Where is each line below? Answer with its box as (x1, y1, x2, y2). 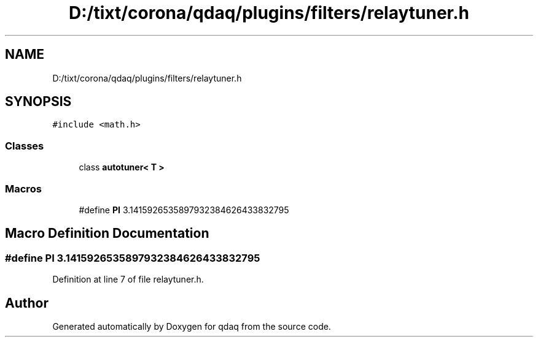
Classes (5, 139, 44, 152)
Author (5, 295, 49, 311)
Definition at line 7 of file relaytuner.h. (52, 274, 204, 285)
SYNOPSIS (5, 94, 72, 110)
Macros (5, 182, 42, 195)
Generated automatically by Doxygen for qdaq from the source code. (52, 321, 331, 332)
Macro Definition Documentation (5, 226, 209, 241)
